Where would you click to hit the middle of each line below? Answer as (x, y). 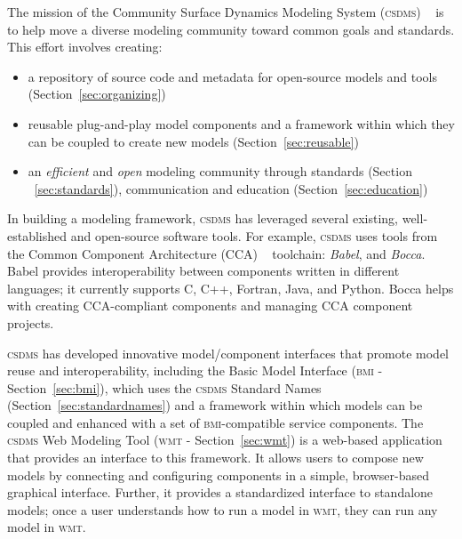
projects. (31, 322)
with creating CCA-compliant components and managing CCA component (210, 306)
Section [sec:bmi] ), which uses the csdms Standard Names (164, 387)
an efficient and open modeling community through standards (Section (220, 171)
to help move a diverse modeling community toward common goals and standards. (231, 29)
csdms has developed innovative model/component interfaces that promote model (228, 353)
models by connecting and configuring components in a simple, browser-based (218, 475)
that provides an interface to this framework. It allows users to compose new (215, 458)
